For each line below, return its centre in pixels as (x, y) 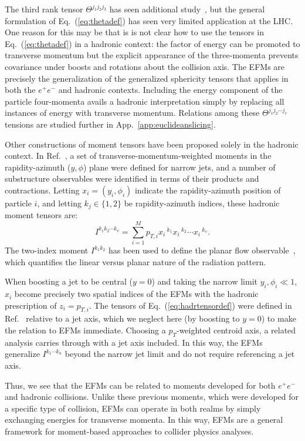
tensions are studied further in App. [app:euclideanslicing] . (110, 124)
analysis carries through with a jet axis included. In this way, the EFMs (134, 342)
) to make (279, 318)
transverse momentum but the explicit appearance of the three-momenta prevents (152, 55)
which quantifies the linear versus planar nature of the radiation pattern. (135, 261)
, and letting (59, 203)
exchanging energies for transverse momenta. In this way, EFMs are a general (144, 420)
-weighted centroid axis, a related (236, 330)
